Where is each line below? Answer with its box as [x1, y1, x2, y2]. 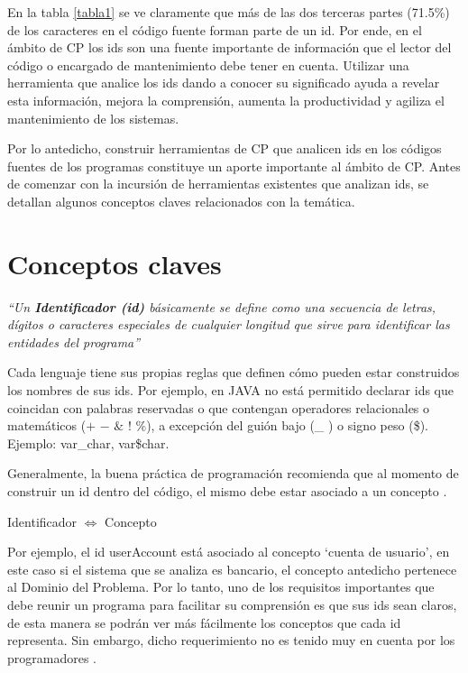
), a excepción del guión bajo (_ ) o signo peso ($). [146, 416, 428, 435]
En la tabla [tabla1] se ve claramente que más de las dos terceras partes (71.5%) [7, 3, 450, 21]
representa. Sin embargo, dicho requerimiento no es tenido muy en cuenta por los [7, 631, 455, 650]
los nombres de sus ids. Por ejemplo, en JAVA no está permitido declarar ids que [7, 381, 454, 400]
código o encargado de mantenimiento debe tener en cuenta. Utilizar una [7, 55, 409, 74]
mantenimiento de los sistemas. [7, 108, 179, 127]
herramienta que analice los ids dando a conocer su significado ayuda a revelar [7, 73, 440, 92]
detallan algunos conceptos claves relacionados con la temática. [7, 191, 355, 210]
